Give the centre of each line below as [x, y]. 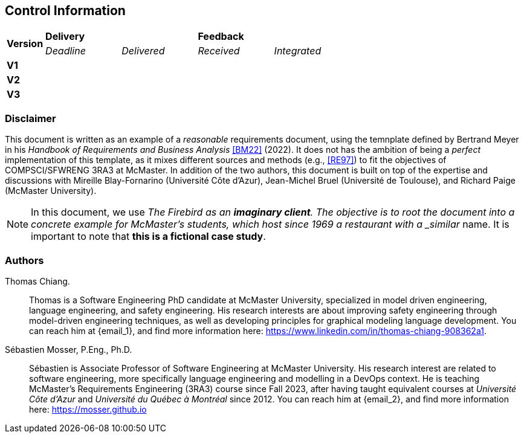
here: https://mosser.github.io [88, 409]
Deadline [66, 51]
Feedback [221, 37]
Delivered [143, 51]
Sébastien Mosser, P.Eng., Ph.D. [69, 349]
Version [25, 44]
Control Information [65, 11]
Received [219, 51]
